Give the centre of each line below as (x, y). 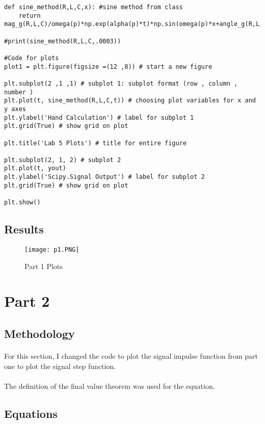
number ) (19, 92)
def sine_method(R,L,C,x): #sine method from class (94, 7)
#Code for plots (32, 58)
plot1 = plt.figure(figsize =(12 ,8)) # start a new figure (108, 67)
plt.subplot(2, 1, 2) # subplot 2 (63, 160)
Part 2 (27, 301)
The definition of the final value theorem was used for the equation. (110, 386)
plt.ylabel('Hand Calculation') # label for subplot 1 (99, 117)
